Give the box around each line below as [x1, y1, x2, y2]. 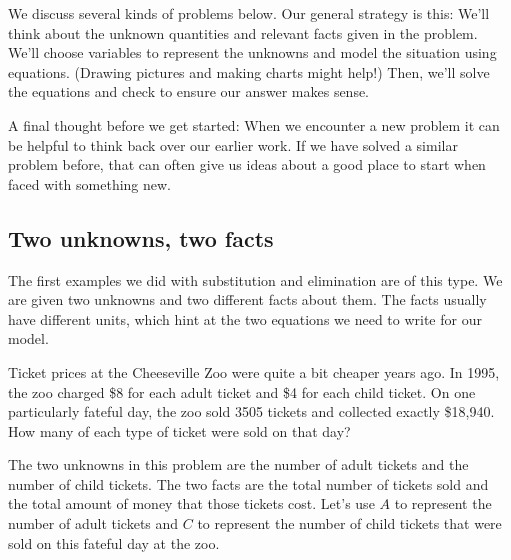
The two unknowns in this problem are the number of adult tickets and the [8, 454, 469, 475]
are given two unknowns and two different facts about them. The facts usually [8, 289, 487, 310]
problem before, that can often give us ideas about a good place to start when [8, 154, 486, 175]
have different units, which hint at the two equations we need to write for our [8, 308, 482, 329]
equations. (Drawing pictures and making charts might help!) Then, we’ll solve [8, 61, 490, 82]
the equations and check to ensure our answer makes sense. [8, 81, 370, 102]
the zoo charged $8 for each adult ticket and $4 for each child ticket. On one [8, 381, 476, 402]
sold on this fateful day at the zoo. [8, 532, 220, 553]
